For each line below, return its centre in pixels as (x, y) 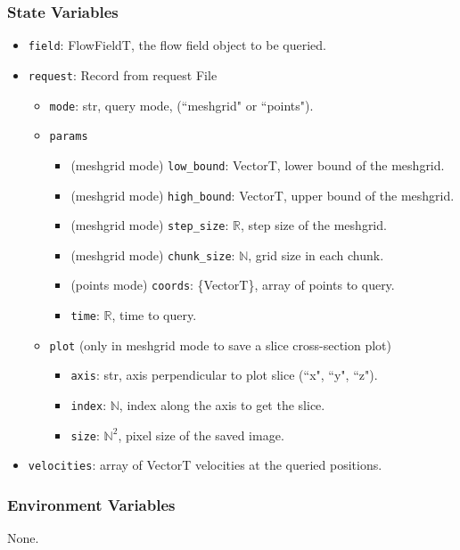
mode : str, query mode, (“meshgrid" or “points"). (181, 105)
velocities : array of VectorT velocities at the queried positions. (205, 465)
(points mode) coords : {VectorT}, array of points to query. (233, 285)
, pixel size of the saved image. (201, 435)
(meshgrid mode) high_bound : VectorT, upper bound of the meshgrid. (263, 195)
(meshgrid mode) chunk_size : (153, 254)
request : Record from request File (123, 74)
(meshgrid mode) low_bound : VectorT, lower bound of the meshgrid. (258, 164)
